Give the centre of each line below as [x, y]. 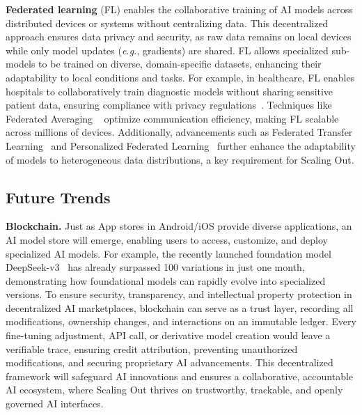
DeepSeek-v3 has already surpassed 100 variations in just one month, [155, 267]
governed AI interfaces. [55, 404]
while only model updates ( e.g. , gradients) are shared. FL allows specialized [167, 50]
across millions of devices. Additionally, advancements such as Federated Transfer [179, 132]
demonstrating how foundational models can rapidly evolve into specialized [166, 280]
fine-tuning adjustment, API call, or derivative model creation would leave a [168, 335]
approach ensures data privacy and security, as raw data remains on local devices [179, 37]
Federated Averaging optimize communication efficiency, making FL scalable [172, 118]
